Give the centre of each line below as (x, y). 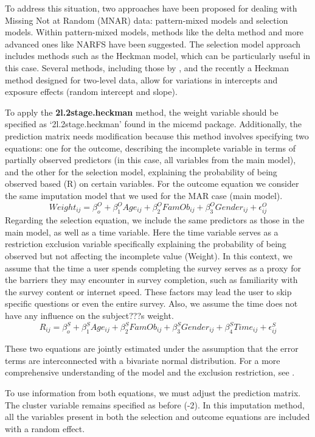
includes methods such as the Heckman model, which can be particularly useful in (158, 56)
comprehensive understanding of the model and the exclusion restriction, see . (150, 372)
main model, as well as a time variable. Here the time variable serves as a (142, 232)
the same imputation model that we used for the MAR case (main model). (144, 195)
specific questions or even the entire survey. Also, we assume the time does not (151, 303)
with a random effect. (45, 428)
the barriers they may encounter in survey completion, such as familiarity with (151, 280)
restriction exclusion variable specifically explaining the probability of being (146, 244)
